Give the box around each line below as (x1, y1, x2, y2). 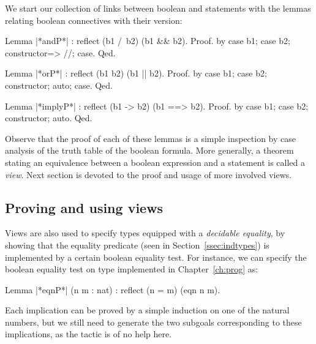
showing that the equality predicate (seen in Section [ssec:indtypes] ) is (5, 238, 269, 251)
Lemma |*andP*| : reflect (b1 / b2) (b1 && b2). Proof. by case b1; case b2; (5, 34, 290, 47)
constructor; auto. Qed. (5, 111, 92, 124)
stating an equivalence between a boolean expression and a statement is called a (5, 155, 305, 168)
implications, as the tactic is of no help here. (5, 327, 172, 340)
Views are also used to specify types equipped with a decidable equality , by (5, 226, 285, 239)
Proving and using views (5, 198, 164, 217)
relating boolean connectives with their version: (5, 13, 182, 26)
